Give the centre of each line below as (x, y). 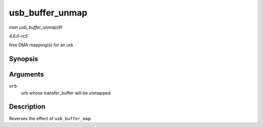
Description (27, 107)
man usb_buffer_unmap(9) (36, 27)
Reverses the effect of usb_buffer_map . (50, 118)
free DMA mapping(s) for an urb (41, 45)
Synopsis (24, 59)
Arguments (27, 75)
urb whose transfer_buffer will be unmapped (66, 93)
